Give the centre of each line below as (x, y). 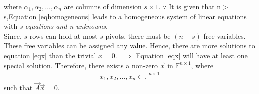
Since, (13, 36)
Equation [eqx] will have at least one (192, 55)
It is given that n (195, 6)
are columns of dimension (103, 6)
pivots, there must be (138, 36)
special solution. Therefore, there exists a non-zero (81, 65)
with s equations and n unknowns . (56, 26)
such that (18, 87)
